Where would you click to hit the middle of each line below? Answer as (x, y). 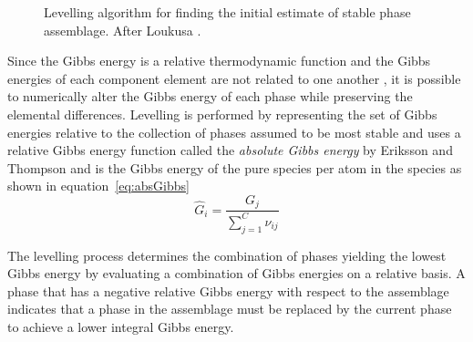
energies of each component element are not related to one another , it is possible (234, 78)
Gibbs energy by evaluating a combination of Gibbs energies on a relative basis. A (236, 273)
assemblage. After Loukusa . (123, 30)
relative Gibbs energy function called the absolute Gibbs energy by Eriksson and (230, 150)
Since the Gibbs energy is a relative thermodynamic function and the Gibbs (219, 61)
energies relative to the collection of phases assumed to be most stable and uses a (234, 132)
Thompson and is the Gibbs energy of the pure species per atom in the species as (235, 167)
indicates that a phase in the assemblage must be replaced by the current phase (230, 309)
